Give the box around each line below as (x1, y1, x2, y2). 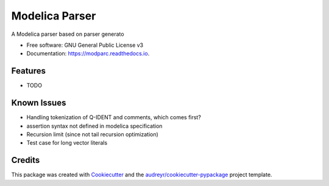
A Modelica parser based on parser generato (11, 30, 124, 38)
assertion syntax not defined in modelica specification (26, 122, 163, 129)
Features (11, 66, 46, 76)
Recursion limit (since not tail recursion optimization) (26, 131, 158, 138)
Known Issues (11, 98, 66, 108)
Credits (11, 155, 40, 165)
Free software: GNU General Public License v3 (26, 41, 144, 49)
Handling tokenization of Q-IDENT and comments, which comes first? (26, 114, 201, 121)
